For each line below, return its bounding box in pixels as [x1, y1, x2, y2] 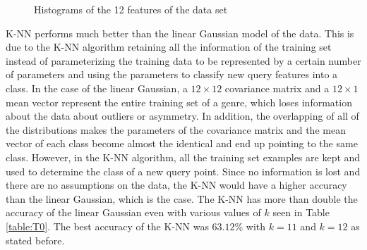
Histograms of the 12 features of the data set [34, 2, 228, 16]
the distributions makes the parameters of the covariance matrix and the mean [6, 122, 346, 137]
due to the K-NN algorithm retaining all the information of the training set [6, 39, 332, 54]
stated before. [6, 232, 65, 247]
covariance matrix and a [224, 80, 330, 95]
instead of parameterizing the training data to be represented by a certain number [6, 53, 361, 68]
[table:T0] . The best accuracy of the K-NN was [6, 218, 209, 233]
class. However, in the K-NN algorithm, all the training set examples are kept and [6, 149, 361, 164]
